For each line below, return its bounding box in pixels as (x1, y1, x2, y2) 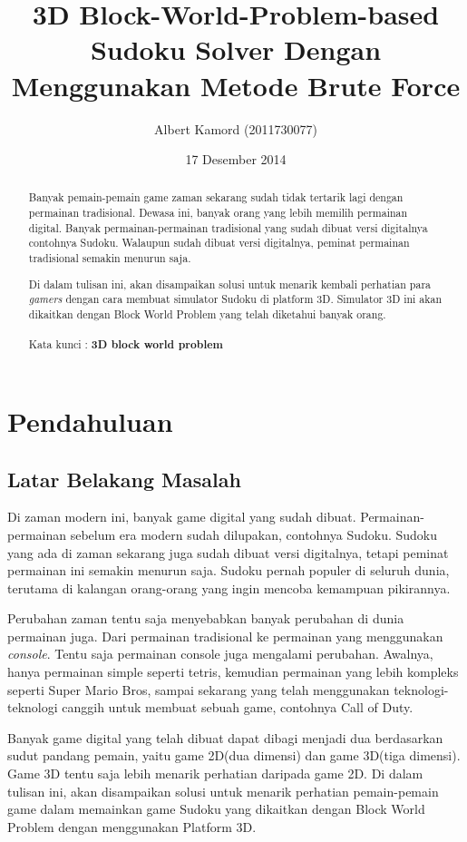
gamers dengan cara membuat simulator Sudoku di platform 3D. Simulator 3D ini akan (28, 291, 443, 307)
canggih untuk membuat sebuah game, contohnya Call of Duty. (62, 698, 413, 717)
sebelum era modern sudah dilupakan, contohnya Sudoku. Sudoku (70, 524, 438, 543)
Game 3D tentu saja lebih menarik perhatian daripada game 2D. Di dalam (7, 764, 423, 783)
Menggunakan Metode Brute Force (11, 66, 461, 103)
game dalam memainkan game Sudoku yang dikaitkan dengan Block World (7, 799, 425, 818)
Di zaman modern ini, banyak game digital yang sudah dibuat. (7, 507, 356, 526)
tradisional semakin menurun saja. (28, 250, 191, 266)
